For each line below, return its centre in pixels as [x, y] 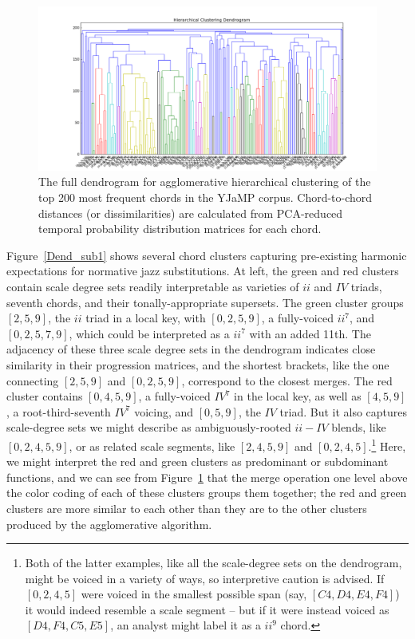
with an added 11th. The [310, 333]
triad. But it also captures [344, 411]
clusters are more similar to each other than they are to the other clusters [187, 508]
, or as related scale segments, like [152, 446]
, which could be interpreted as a [149, 333]
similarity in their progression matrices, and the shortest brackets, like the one [198, 364]
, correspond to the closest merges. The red [287, 380]
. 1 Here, [387, 444]
